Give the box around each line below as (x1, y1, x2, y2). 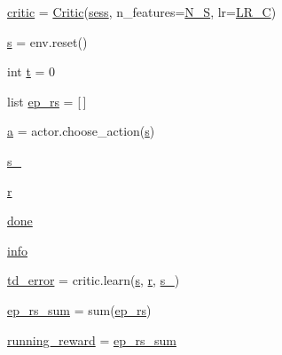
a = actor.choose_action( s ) (7, 122, 155, 140)
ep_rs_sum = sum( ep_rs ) (7, 300, 152, 319)
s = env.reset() (7, 32, 88, 51)
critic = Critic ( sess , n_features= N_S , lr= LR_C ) (7, 3, 277, 20)
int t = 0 (7, 62, 56, 81)
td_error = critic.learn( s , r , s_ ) (7, 271, 180, 289)
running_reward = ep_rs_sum (7, 330, 176, 349)
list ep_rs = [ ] (7, 91, 87, 110)
